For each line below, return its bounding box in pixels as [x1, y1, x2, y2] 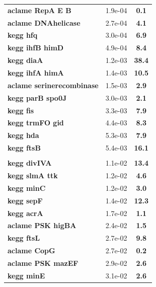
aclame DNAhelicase [8, 17, 81, 28]
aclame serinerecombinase [8, 80, 99, 90]
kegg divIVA [8, 158, 52, 168]
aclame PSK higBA [8, 220, 76, 231]
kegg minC [8, 182, 46, 193]
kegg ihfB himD [8, 42, 64, 53]
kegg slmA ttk [8, 170, 58, 180]
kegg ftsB [8, 142, 41, 153]
